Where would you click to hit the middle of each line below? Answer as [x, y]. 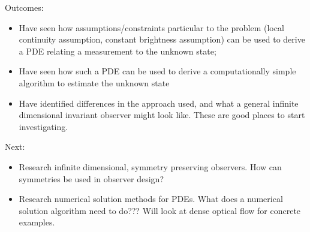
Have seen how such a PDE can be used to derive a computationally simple [157, 71]
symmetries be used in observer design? [91, 178]
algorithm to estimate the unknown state [94, 82]
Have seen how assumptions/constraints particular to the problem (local [151, 27]
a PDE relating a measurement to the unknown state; [118, 51]
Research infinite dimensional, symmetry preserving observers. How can [150, 166]
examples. [37, 222]
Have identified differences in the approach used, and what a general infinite [159, 103]
